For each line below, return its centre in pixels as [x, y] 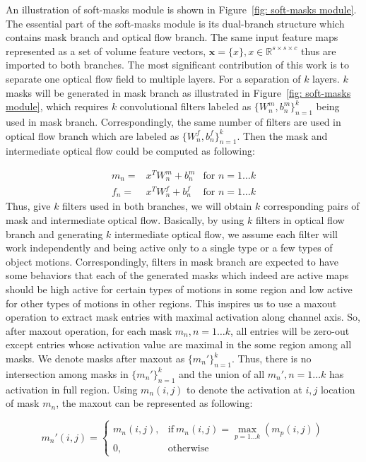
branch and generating [54, 233]
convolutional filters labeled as [185, 106]
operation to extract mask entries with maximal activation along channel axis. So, [183, 317]
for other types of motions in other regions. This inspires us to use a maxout [171, 303]
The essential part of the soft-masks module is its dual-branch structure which [175, 23]
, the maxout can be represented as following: [154, 403]
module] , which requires [57, 106]
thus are [319, 51]
